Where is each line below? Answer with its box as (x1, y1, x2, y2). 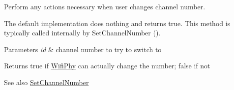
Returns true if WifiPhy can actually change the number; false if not (4, 60, 210, 71)
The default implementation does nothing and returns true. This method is (4, 18, 231, 28)
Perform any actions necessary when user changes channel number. (4, 1, 205, 11)
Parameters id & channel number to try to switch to (4, 44, 162, 54)
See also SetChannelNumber (4, 77, 89, 87)
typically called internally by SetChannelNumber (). (4, 28, 161, 38)
